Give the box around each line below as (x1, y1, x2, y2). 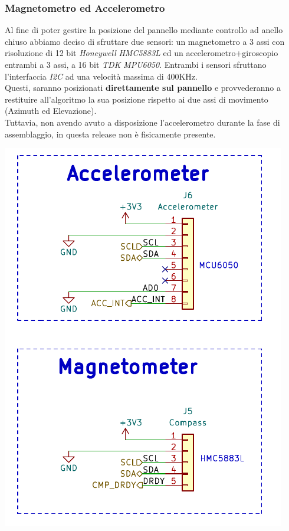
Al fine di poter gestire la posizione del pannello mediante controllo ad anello (5, 24, 283, 36)
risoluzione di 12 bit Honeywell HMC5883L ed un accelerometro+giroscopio (5, 47, 278, 59)
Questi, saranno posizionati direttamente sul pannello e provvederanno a (5, 81, 281, 94)
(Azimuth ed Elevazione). (5, 104, 97, 117)
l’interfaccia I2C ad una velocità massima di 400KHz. (5, 70, 198, 82)
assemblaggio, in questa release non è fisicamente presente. (5, 127, 216, 140)
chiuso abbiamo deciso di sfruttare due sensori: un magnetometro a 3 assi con (5, 35, 285, 47)
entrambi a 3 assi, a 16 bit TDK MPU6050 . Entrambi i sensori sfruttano (5, 58, 267, 70)
